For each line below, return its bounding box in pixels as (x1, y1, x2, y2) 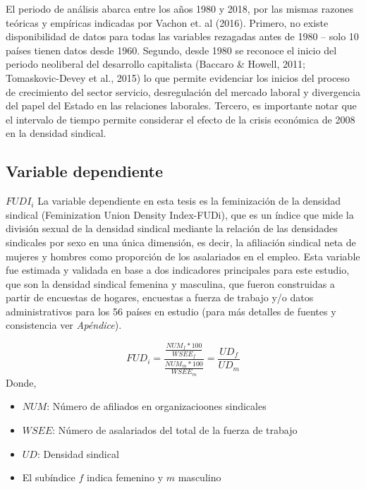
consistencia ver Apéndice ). (6, 318, 122, 332)
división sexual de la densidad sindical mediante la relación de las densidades (6, 221, 338, 236)
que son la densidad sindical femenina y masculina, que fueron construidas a (6, 276, 335, 291)
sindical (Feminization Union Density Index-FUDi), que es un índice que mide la (6, 207, 354, 222)
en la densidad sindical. (6, 126, 106, 140)
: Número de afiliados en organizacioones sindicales (47, 399, 267, 413)
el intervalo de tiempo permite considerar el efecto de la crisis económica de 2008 (6, 111, 355, 126)
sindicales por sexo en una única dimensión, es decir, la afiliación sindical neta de (6, 234, 356, 249)
